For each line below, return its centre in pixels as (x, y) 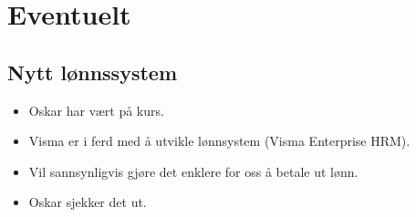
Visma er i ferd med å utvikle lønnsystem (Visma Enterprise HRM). (219, 141)
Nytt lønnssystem (92, 72)
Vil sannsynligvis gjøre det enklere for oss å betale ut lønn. (193, 171)
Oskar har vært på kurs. (96, 110)
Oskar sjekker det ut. (88, 202)
